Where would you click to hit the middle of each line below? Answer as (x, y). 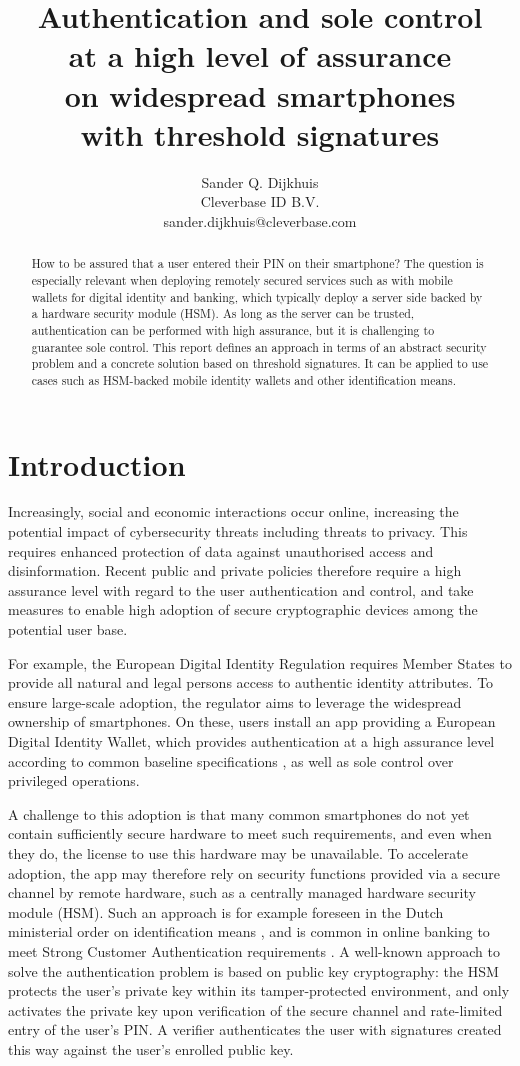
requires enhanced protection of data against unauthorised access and (221, 550)
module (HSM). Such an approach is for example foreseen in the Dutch (226, 911)
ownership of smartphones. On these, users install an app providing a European (252, 721)
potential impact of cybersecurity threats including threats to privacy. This (238, 531)
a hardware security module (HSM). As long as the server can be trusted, (223, 313)
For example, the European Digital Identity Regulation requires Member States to (260, 662)
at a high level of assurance (260, 55)
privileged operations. (74, 780)
